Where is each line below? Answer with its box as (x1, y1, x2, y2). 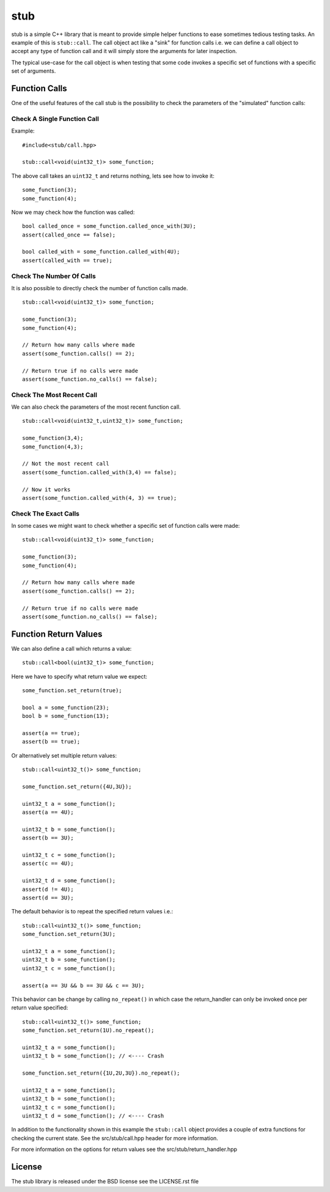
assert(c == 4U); (22, 860, 74, 867)
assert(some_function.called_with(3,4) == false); (22, 469, 177, 476)
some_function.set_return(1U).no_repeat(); (22, 1027, 155, 1034)
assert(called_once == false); (22, 231, 116, 238)
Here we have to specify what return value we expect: (11, 673, 148, 680)
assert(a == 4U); (22, 809, 74, 816)
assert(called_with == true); (22, 257, 113, 264)
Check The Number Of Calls (11, 272, 96, 280)
